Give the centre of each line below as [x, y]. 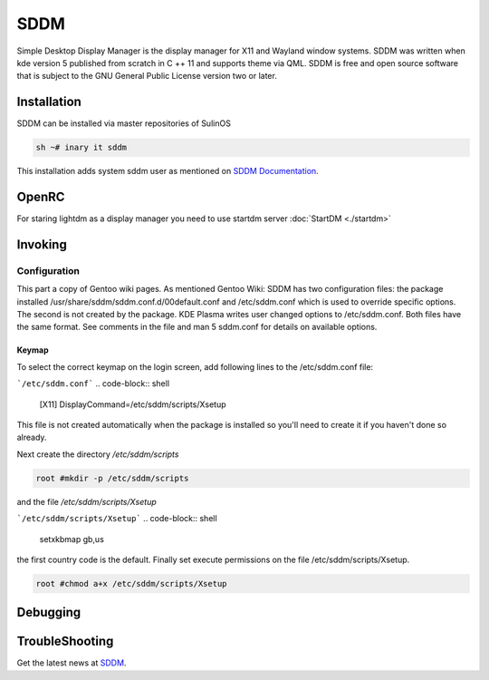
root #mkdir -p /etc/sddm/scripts [112, 478]
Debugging [49, 612]
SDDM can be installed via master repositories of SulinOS [124, 123]
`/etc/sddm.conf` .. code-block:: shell [93, 384]
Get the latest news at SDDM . [72, 663]
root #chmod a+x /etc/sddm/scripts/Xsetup [131, 583]
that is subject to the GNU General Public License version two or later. [147, 76]
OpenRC [41, 197]
